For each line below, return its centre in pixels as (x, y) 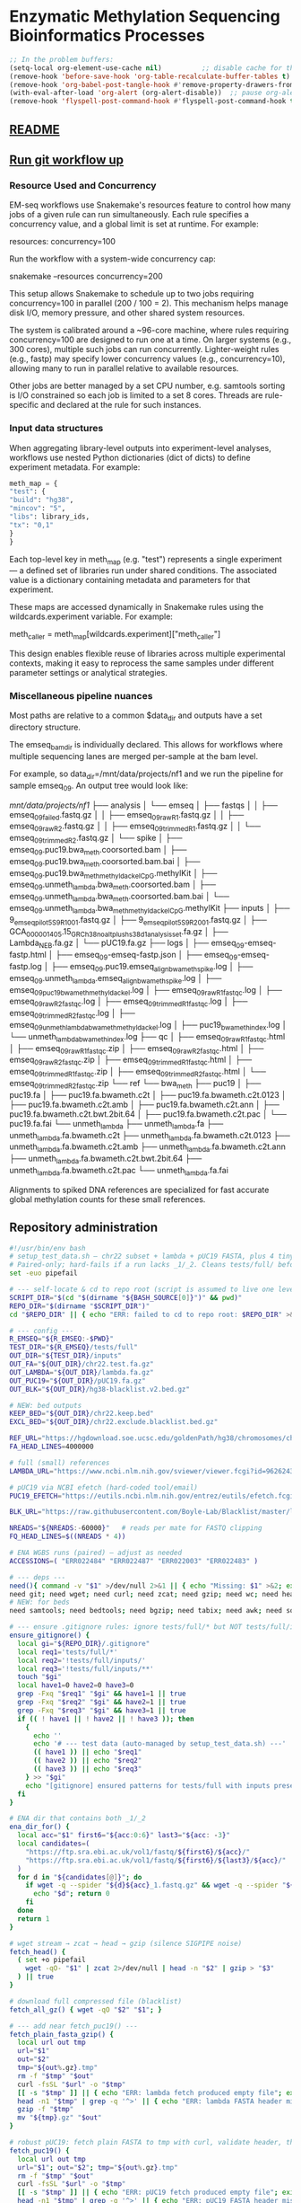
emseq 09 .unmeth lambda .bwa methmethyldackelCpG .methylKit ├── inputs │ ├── (150, 909)
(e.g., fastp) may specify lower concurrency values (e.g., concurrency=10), (147, 359)
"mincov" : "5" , (38, 509)
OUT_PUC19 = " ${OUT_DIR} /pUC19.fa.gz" (77, 1381)
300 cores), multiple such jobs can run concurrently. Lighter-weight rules (144, 349)
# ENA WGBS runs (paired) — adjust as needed (95, 1553)
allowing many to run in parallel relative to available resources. (124, 368)
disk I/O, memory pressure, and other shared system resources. (127, 313)
